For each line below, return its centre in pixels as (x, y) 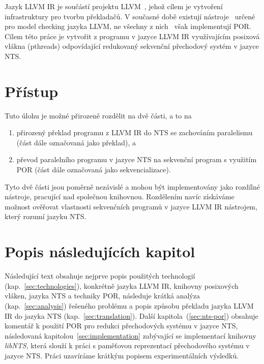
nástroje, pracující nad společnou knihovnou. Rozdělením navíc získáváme (120, 196)
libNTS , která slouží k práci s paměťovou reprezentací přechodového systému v (127, 345)
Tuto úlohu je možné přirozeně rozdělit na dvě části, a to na (98, 115)
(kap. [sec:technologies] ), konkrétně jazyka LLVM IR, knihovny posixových (122, 285)
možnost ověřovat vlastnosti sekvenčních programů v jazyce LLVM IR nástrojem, (131, 206)
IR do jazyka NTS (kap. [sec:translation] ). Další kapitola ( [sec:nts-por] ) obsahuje (131, 315)
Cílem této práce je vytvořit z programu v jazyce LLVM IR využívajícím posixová (132, 36)
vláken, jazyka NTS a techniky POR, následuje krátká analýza (102, 296)
